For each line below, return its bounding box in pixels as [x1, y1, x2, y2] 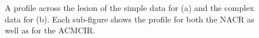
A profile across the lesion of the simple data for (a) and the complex [5, 2, 254, 13]
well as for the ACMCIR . [5, 24, 95, 36]
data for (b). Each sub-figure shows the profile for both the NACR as [5, 13, 254, 25]
